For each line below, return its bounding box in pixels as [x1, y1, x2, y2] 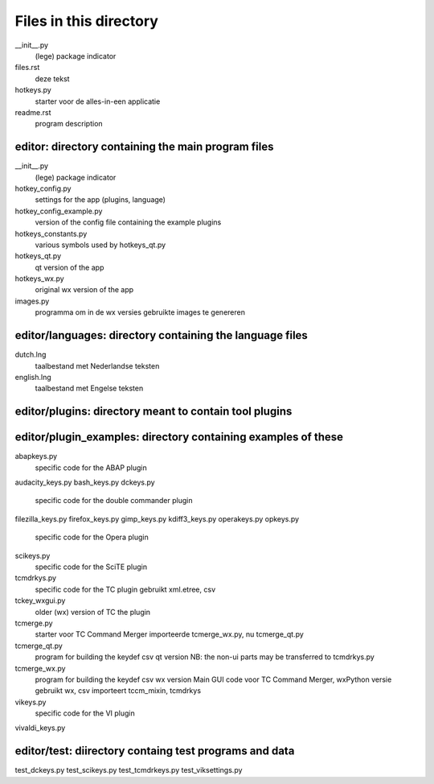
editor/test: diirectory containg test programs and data [14, 745, 295, 758]
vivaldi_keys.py [14, 723, 66, 732]
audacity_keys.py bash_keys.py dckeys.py [14, 477, 156, 487]
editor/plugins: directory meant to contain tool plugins [14, 405, 293, 419]
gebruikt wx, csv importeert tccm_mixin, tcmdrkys [35, 686, 201, 695]
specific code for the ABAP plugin [35, 463, 148, 472]
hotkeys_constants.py [14, 229, 88, 238]
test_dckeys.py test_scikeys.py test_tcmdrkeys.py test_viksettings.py [14, 765, 243, 775]
